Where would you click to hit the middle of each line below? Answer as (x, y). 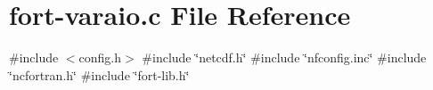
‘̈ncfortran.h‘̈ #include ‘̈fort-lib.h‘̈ (99, 74)
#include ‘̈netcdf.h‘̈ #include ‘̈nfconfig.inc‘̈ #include (284, 57)
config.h (100, 57)
